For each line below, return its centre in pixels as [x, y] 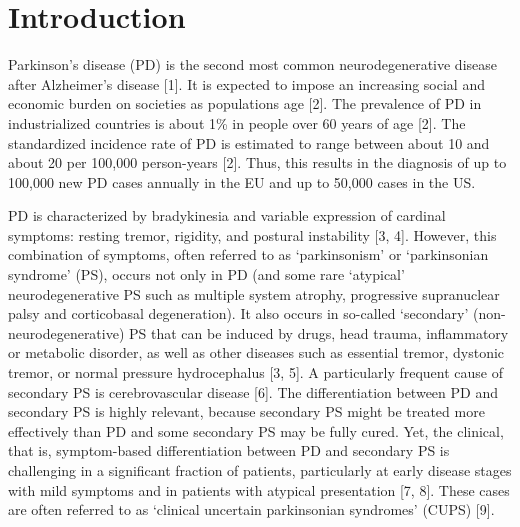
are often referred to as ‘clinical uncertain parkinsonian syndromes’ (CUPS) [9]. [251, 509]
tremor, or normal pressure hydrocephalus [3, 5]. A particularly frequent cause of [256, 372]
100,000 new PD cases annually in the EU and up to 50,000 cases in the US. [242, 181]
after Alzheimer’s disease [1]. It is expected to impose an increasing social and [246, 83]
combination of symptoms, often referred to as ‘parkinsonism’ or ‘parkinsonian [248, 254]
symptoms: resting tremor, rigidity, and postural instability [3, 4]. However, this [252, 234]
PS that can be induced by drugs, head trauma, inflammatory [319, 332]
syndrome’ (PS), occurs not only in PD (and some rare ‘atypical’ [206, 274]
